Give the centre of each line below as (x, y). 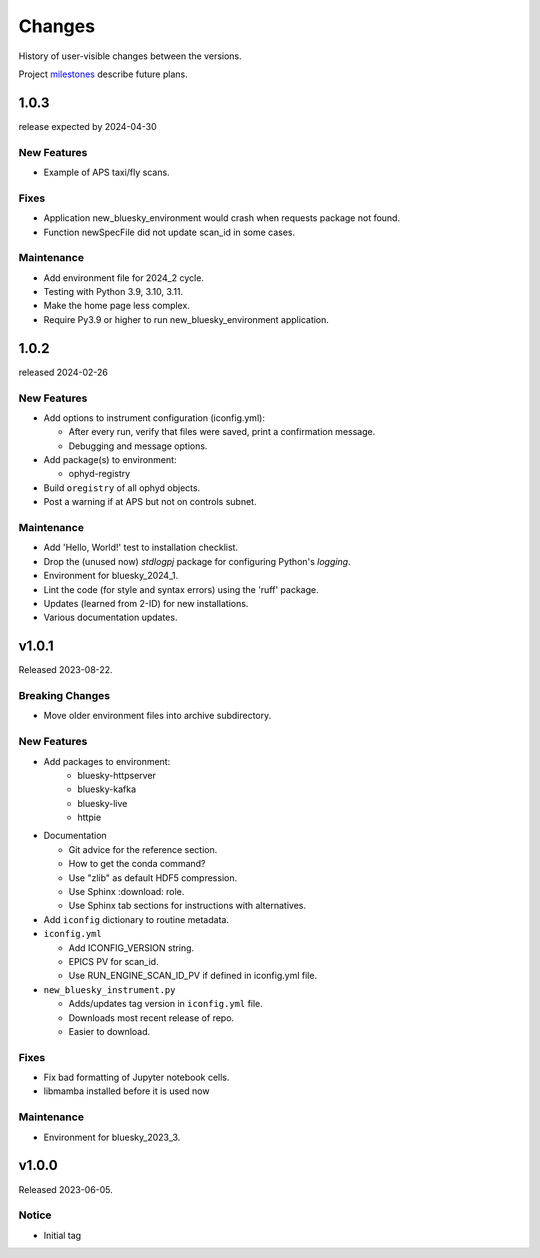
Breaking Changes (64, 695)
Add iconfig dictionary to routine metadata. (136, 919)
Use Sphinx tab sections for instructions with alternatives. (187, 906)
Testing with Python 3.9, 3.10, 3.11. (113, 292)
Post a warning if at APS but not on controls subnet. (150, 502)
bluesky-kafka (107, 789)
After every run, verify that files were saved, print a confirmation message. (222, 432)
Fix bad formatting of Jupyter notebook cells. (136, 1077)
